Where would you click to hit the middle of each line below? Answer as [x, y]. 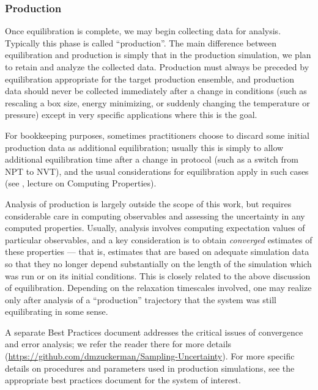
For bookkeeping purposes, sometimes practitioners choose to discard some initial [157, 135]
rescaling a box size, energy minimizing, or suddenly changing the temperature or [157, 102]
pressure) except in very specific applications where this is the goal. [131, 115]
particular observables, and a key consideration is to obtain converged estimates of [159, 239]
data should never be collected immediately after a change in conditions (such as [156, 91]
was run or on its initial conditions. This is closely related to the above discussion [158, 275]
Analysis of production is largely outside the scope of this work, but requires [148, 203]
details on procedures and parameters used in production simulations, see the [150, 368]
